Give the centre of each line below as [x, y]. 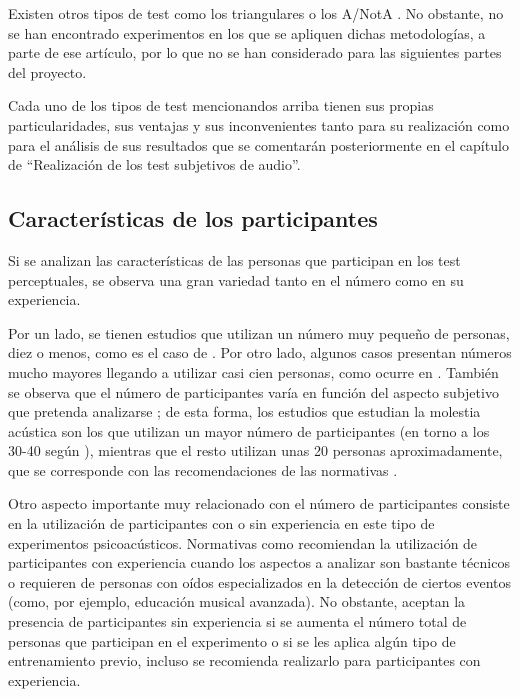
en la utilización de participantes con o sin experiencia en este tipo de [221, 523]
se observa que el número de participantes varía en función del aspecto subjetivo [253, 391]
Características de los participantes [193, 218]
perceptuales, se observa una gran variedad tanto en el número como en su [236, 279]
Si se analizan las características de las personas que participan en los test [234, 259]
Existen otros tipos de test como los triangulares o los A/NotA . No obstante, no [256, 13]
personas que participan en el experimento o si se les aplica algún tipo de [232, 640]
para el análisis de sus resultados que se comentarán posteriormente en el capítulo [258, 144]
